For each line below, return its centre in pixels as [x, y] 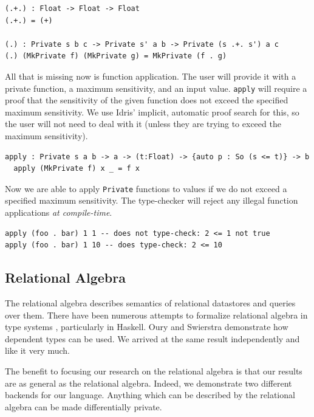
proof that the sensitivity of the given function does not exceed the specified [147, 100]
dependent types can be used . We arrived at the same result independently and [152, 338]
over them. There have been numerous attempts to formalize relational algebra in [156, 315]
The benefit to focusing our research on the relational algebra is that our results [154, 370]
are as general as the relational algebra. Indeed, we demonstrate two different [148, 383]
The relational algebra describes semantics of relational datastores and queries [150, 303]
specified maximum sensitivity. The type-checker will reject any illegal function [152, 200]
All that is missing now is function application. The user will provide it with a [151, 76]
